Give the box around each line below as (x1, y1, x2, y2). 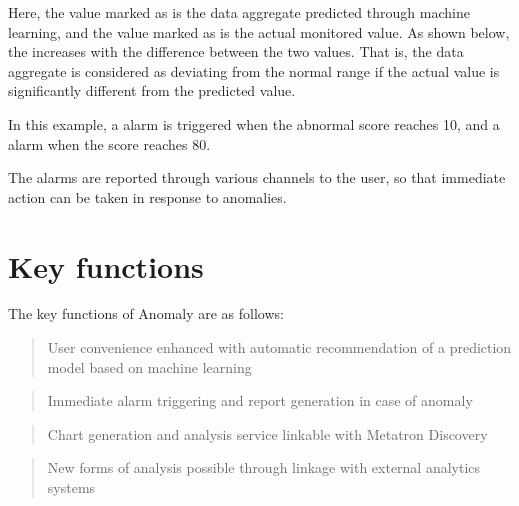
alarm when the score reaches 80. (8, 133, 211, 154)
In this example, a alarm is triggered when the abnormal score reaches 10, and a (8, 113, 500, 134)
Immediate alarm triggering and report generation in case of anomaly (47, 390, 473, 411)
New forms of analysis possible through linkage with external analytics (47, 457, 481, 478)
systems (47, 477, 96, 498)
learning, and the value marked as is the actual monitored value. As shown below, (8, 21, 510, 42)
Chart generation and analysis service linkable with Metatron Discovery (47, 423, 488, 444)
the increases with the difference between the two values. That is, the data (8, 41, 464, 62)
